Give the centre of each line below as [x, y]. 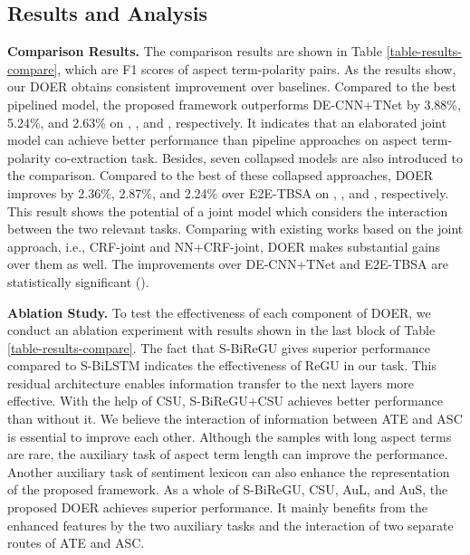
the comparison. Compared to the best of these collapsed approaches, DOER [221, 175]
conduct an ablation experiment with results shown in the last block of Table [221, 330]
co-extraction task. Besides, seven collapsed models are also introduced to [259, 157]
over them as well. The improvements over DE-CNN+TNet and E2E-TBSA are [228, 264]
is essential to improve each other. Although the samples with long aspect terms [230, 436]
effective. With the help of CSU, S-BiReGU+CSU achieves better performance [225, 401]
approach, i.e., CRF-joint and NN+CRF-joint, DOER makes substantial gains [224, 246]
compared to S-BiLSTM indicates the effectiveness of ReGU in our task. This [222, 365]
